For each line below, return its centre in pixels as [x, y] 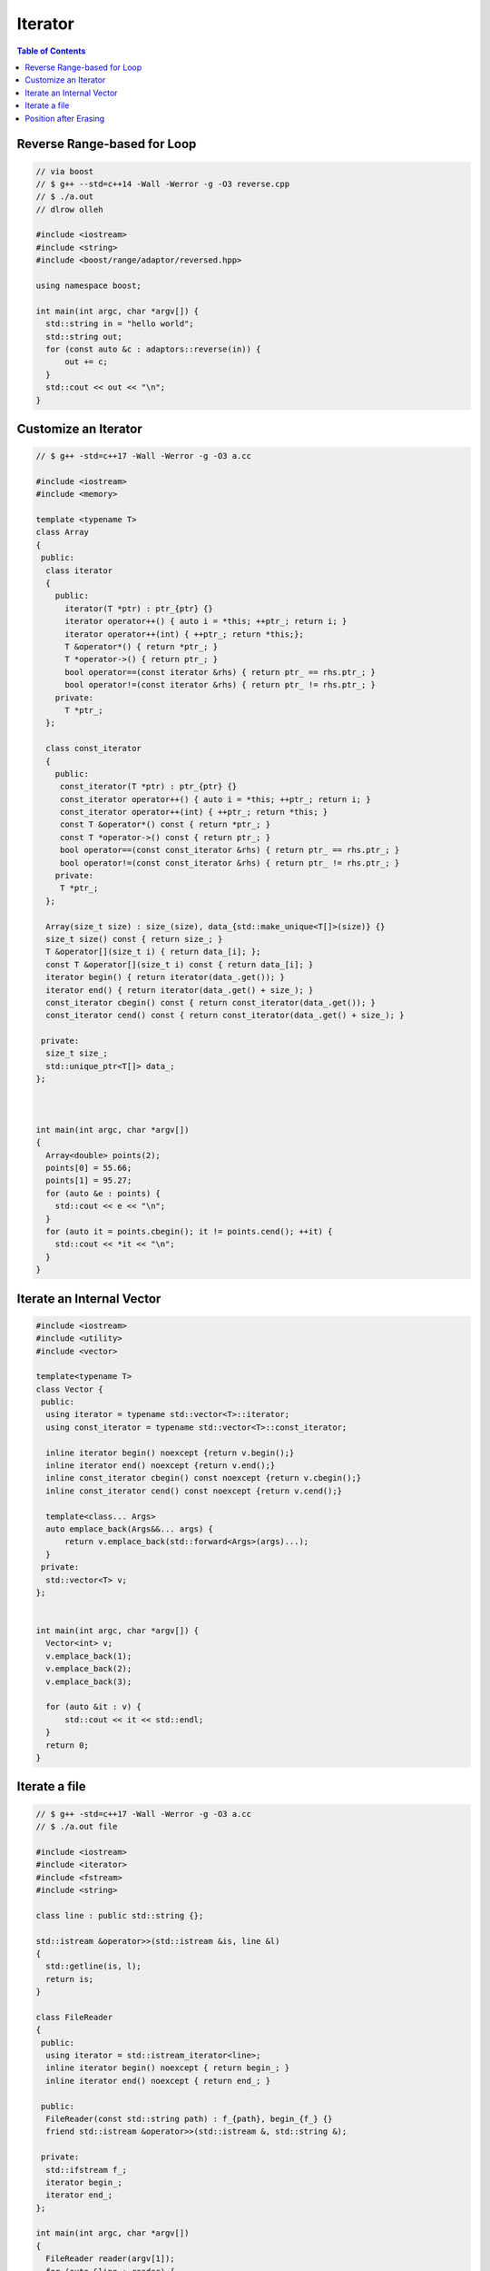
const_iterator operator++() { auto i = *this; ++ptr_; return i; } [215, 799]
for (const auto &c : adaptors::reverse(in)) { [153, 349]
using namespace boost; [89, 286]
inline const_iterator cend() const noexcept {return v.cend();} [194, 1491]
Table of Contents [51, 51]
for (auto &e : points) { [103, 1193]
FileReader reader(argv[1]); [111, 2259]
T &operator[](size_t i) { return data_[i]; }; [153, 952]
